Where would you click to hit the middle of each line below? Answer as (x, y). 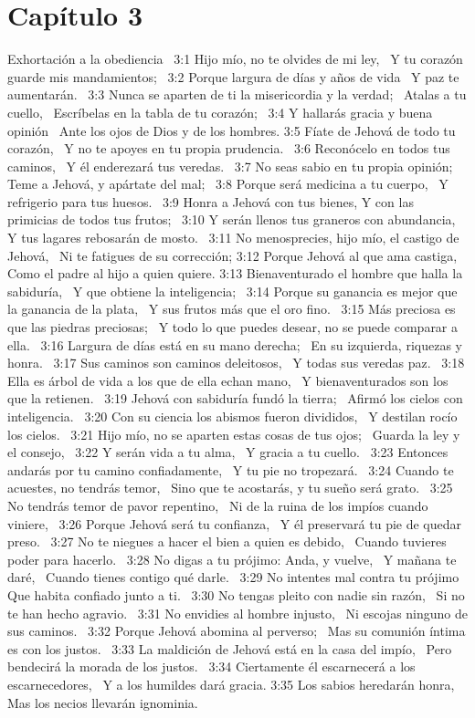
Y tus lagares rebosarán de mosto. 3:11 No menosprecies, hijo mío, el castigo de (233, 238)
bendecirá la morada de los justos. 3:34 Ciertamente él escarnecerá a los (211, 666)
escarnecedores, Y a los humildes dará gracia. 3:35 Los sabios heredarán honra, (231, 684)
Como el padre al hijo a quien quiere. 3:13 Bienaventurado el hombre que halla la (235, 273)
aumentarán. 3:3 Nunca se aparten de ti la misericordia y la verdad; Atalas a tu (237, 94)
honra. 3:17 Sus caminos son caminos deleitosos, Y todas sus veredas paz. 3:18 (236, 363)
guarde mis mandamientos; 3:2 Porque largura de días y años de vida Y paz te (233, 76)
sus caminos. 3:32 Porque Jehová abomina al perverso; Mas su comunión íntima (237, 631)
